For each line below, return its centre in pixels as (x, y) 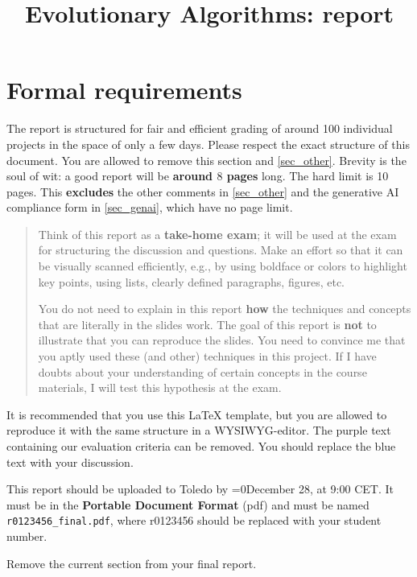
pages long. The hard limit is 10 (308, 176)
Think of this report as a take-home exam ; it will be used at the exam (217, 234)
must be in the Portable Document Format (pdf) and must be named (188, 504)
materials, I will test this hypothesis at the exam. (160, 387)
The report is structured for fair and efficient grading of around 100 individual (200, 128)
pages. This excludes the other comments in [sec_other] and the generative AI (203, 191)
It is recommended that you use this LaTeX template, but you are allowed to (197, 414)
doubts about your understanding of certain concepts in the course (202, 371)
